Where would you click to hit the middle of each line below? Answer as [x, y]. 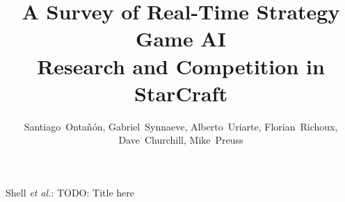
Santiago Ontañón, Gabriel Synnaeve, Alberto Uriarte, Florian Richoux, [181, 126]
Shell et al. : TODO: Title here [70, 192]
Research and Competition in [181, 66]
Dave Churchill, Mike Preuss [181, 140]
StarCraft [181, 93]
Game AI [181, 39]
